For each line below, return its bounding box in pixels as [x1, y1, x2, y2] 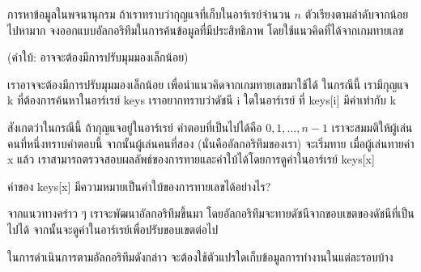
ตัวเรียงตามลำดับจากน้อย [304, 6, 409, 22]
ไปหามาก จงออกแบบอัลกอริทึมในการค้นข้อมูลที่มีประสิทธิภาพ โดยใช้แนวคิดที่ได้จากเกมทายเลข [7, 21, 404, 38]
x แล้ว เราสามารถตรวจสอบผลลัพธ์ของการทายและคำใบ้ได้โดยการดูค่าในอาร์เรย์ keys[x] [7, 151, 375, 168]
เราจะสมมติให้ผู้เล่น [331, 118, 413, 135]
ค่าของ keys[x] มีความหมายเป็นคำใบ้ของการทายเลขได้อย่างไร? [7, 177, 271, 194]
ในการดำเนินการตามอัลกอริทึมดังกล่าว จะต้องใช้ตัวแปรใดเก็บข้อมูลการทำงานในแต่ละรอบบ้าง [7, 248, 393, 265]
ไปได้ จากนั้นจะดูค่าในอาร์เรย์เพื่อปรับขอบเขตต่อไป [7, 220, 219, 237]
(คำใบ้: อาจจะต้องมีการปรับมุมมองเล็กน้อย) [7, 49, 189, 66]
